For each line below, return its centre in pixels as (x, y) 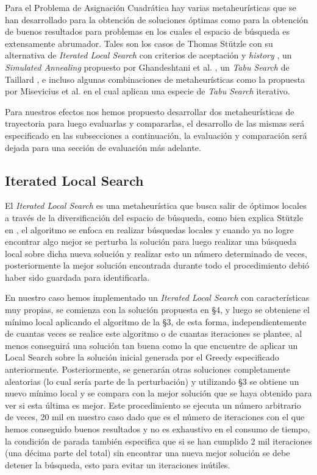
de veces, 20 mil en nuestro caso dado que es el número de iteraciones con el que (155, 417)
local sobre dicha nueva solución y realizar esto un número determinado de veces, (156, 253)
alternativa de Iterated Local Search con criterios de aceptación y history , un (148, 55)
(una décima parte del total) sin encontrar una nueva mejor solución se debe (148, 453)
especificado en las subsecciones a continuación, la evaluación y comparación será (156, 135)
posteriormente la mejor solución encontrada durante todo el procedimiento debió (157, 265)
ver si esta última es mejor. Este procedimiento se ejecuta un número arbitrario (153, 405)
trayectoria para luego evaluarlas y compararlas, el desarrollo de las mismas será (155, 123)
